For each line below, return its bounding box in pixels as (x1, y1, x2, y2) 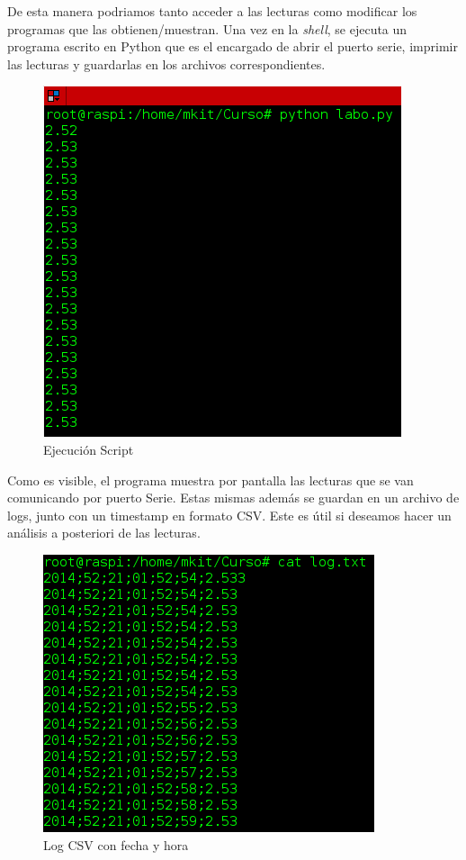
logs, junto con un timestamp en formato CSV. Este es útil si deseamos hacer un (7, 505, 452, 524)
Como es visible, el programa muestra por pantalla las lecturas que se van (7, 470, 414, 489)
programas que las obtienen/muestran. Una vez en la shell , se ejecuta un (7, 19, 408, 38)
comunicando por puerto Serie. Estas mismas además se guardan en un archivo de (7, 488, 460, 507)
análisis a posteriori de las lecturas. (7, 523, 201, 542)
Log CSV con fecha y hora (43, 835, 189, 854)
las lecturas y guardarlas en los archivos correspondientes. (7, 54, 326, 73)
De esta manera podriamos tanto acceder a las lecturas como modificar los (7, 2, 417, 20)
